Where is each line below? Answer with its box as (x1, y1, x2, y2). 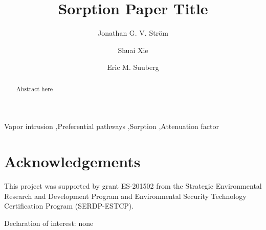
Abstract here (16, 84, 53, 93)
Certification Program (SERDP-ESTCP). (4, 200, 134, 211)
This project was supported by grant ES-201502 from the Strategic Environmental (4, 181, 262, 191)
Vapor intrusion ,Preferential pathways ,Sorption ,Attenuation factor (4, 121, 219, 132)
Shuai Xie (118, 44, 148, 55)
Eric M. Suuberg (107, 62, 159, 72)
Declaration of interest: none (4, 217, 94, 228)
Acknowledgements (4, 151, 141, 172)
